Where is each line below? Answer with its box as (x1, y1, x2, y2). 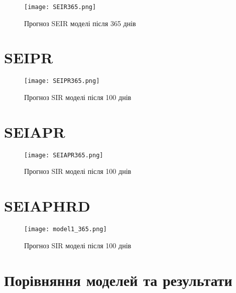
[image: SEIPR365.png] (24, 77, 100, 85)
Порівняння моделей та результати (4, 269, 232, 290)
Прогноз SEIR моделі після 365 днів (24, 18, 136, 28)
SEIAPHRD (4, 196, 90, 216)
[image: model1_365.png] (24, 226, 107, 233)
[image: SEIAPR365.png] (24, 151, 103, 159)
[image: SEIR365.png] (24, 4, 96, 11)
